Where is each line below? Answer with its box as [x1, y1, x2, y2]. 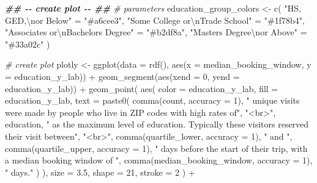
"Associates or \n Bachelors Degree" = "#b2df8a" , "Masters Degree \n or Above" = [5, 26, 307, 38]
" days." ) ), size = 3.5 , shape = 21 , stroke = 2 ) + [5, 165, 195, 178]
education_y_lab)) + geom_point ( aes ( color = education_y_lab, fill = [5, 82, 278, 95]
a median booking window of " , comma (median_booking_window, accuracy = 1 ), [5, 154, 313, 167]
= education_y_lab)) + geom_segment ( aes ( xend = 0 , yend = [5, 70, 240, 82]
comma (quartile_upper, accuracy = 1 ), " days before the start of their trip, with [5, 142, 308, 154]
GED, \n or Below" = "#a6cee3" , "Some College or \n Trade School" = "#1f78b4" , [5, 13, 305, 26]
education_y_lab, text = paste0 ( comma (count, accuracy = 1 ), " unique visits [5, 94, 300, 107]
